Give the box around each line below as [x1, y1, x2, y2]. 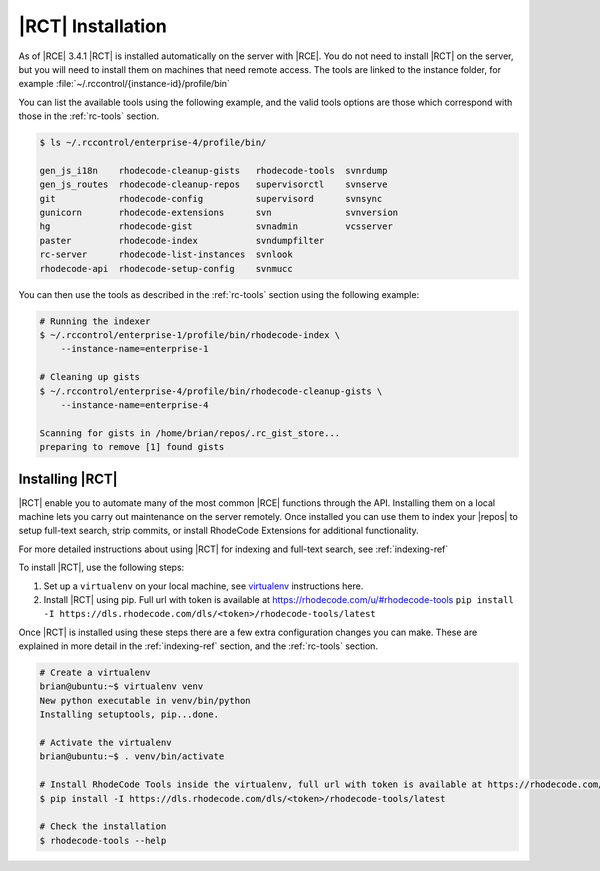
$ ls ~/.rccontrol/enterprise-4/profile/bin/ [39, 137, 267, 149]
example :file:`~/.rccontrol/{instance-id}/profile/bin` [18, 78, 230, 90]
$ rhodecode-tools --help [39, 835, 167, 846]
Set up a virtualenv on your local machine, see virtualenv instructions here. [43, 580, 364, 592]
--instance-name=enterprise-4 [60, 399, 209, 410]
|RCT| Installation [18, 15, 167, 37]
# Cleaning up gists [39, 371, 140, 383]
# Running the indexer [39, 315, 151, 327]
